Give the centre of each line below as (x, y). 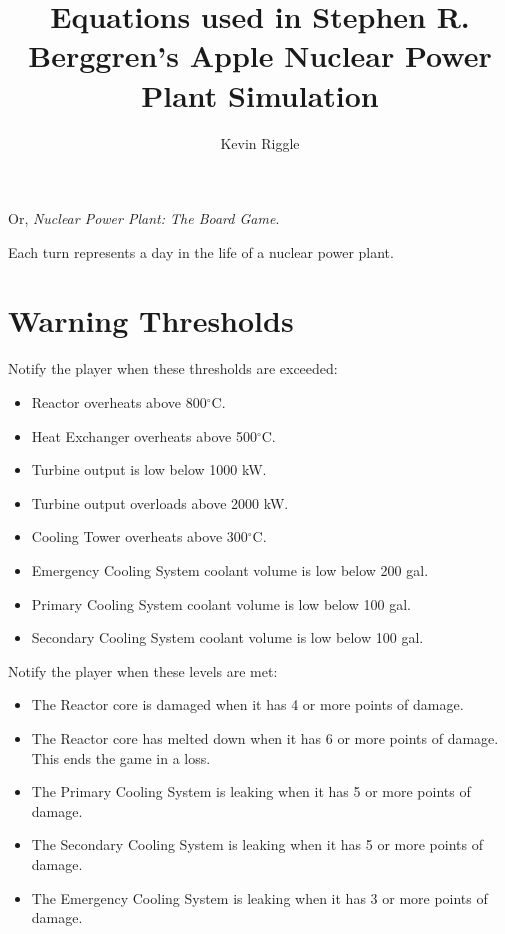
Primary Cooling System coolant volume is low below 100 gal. (221, 603)
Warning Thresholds (151, 320)
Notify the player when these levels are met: (143, 670)
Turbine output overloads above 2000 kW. (160, 502)
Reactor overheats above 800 (119, 402)
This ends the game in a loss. (121, 757)
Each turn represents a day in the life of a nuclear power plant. (201, 251)
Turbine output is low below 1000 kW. (149, 469)
